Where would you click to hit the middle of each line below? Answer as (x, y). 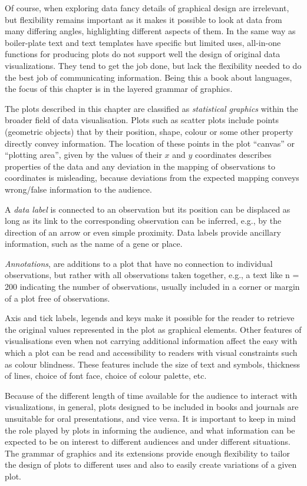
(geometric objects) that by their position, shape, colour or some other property (149, 131)
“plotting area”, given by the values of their (83, 155)
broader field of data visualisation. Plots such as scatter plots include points (142, 120)
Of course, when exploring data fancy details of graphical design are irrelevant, (147, 8)
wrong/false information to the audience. (78, 189)
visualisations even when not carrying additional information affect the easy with (151, 341)
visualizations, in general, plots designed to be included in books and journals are (152, 407)
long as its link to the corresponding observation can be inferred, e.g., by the (143, 221)
